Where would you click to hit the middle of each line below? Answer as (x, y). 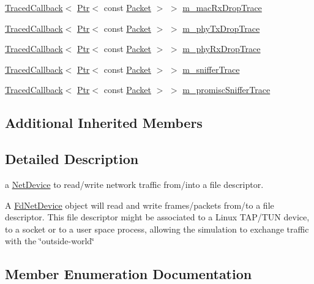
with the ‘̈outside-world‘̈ (50, 241)
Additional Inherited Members (104, 123)
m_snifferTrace (211, 69)
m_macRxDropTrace (222, 7)
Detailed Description (72, 159)
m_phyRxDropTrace (222, 49)
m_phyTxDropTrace (221, 28)
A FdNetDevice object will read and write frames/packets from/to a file (140, 205)
